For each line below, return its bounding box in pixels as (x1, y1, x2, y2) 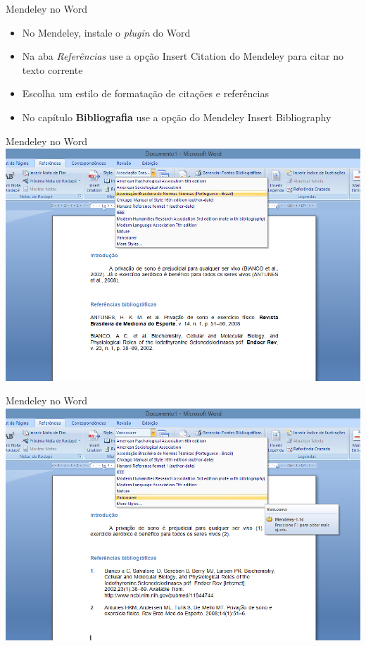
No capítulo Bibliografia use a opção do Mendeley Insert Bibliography (22, 109, 332, 124)
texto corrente (22, 62, 83, 77)
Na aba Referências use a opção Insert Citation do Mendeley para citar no (22, 49, 344, 63)
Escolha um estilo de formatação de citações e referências (22, 86, 269, 101)
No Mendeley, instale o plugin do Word (22, 25, 191, 39)
